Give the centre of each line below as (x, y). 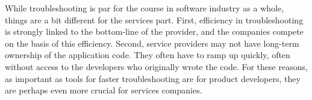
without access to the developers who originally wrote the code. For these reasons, (156, 66)
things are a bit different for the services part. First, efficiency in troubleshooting (154, 19)
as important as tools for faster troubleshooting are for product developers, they (153, 78)
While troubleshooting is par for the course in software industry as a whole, (145, 8)
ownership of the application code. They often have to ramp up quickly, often (148, 55)
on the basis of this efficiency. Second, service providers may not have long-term (152, 43)
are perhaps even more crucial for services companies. (104, 90)
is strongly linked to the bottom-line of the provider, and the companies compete (154, 31)
